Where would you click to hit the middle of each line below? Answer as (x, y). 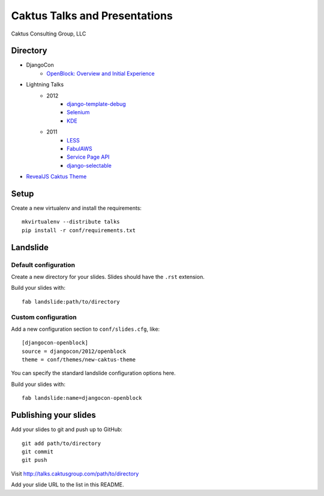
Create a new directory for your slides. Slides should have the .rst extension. (108, 277)
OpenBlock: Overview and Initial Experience (101, 73)
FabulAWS (79, 148)
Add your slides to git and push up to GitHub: (67, 429)
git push (34, 460)
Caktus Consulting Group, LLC (49, 34)
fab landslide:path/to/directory (71, 302)
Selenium (78, 112)
